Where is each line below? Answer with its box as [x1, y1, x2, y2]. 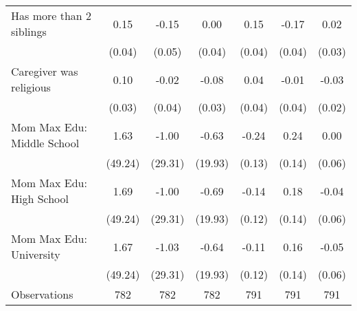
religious [11, 79, 51, 95]
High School [11, 191, 69, 206]
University [11, 246, 60, 262]
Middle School [11, 135, 80, 151]
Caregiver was [11, 63, 78, 79]
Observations [11, 286, 73, 302]
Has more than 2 [11, 8, 92, 23]
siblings [11, 23, 47, 39]
